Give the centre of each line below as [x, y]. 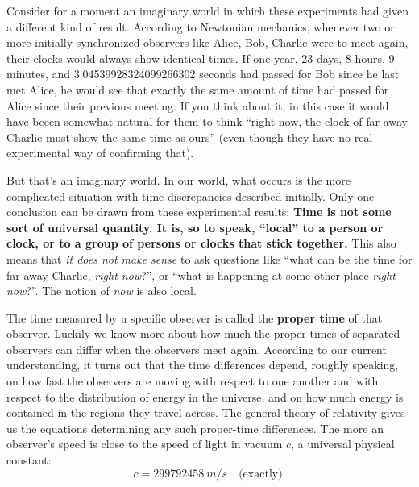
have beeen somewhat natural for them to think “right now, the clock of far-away [207, 121]
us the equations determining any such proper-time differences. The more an [195, 428]
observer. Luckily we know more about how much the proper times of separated [203, 333]
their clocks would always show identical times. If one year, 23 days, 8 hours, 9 [201, 58]
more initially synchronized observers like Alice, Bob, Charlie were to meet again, [207, 42]
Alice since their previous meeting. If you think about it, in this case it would [198, 105]
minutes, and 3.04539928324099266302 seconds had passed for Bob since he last [203, 74]
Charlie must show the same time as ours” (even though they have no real [190, 137]
